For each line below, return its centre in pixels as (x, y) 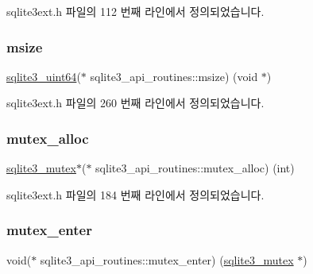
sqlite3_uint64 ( (44, 76)
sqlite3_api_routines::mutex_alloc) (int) (195, 168)
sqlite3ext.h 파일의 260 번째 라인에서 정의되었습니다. (135, 103)
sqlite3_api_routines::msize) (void (174, 76)
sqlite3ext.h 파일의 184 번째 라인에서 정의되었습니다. (135, 194)
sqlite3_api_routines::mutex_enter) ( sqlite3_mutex (167, 259)
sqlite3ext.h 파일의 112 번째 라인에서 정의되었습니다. (135, 11)
